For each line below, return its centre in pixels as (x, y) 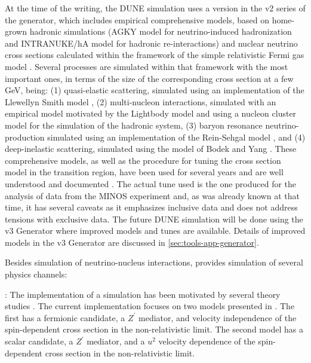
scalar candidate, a (39, 341)
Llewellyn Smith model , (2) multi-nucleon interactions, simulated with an (141, 101)
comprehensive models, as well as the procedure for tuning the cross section (143, 160)
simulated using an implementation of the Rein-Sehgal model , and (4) (176, 137)
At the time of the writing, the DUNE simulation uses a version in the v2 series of (155, 8)
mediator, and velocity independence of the (218, 317)
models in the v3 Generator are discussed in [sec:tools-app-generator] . (132, 242)
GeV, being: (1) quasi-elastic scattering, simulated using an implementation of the (155, 90)
